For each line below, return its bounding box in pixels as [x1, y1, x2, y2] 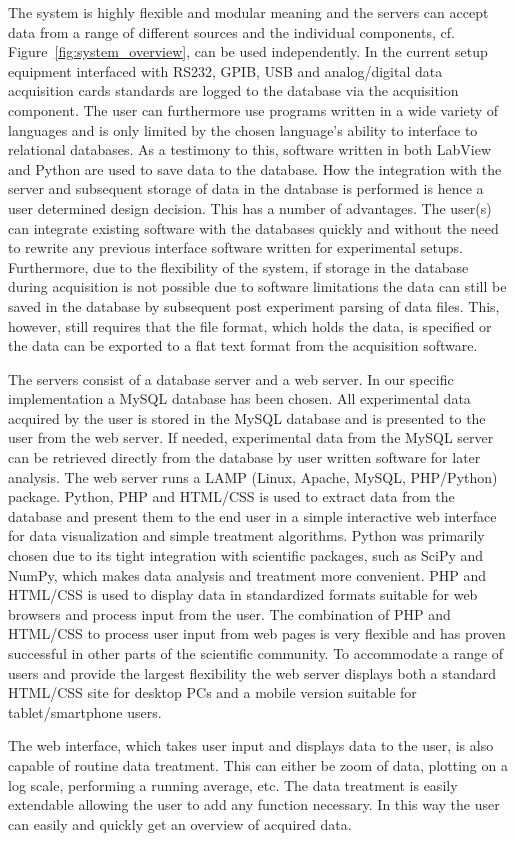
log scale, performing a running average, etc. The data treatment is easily [8, 774, 458, 795]
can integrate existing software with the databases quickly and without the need [8, 217, 499, 238]
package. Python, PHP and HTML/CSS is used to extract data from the [8, 486, 455, 507]
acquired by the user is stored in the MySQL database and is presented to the [8, 407, 486, 428]
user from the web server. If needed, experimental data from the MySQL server [8, 427, 494, 448]
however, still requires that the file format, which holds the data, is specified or [8, 315, 492, 336]
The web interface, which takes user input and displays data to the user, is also [8, 735, 494, 756]
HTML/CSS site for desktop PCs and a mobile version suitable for [8, 682, 417, 703]
